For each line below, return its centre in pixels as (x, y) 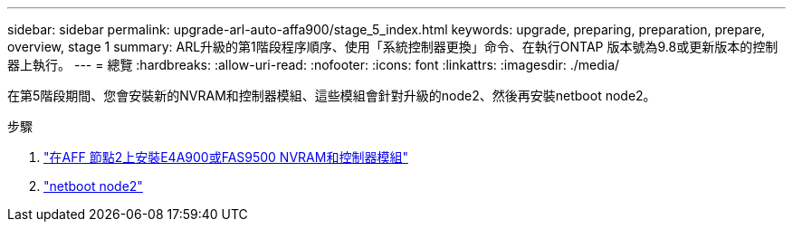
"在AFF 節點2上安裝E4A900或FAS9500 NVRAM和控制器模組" (226, 157)
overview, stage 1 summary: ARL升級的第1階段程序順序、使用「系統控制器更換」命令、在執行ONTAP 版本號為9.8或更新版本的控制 (393, 47)
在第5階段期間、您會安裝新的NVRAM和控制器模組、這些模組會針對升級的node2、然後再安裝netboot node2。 (332, 95)
